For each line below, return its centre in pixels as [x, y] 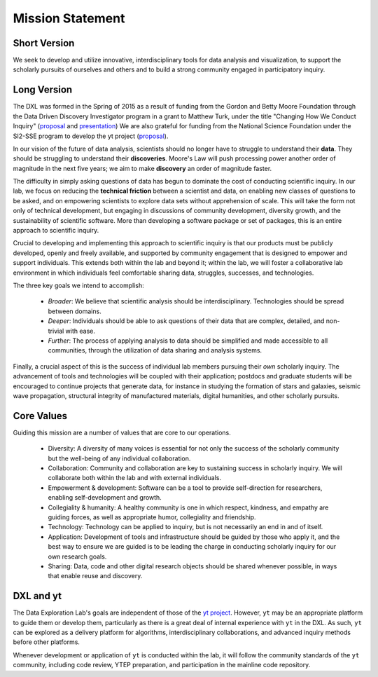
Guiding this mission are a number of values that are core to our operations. [122, 432]
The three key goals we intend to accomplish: [79, 285]
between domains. [75, 311]
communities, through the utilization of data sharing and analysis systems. [155, 350]
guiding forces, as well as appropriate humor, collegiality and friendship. [152, 517]
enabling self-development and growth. [105, 498]
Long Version [43, 90]
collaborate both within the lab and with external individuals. [135, 478]
